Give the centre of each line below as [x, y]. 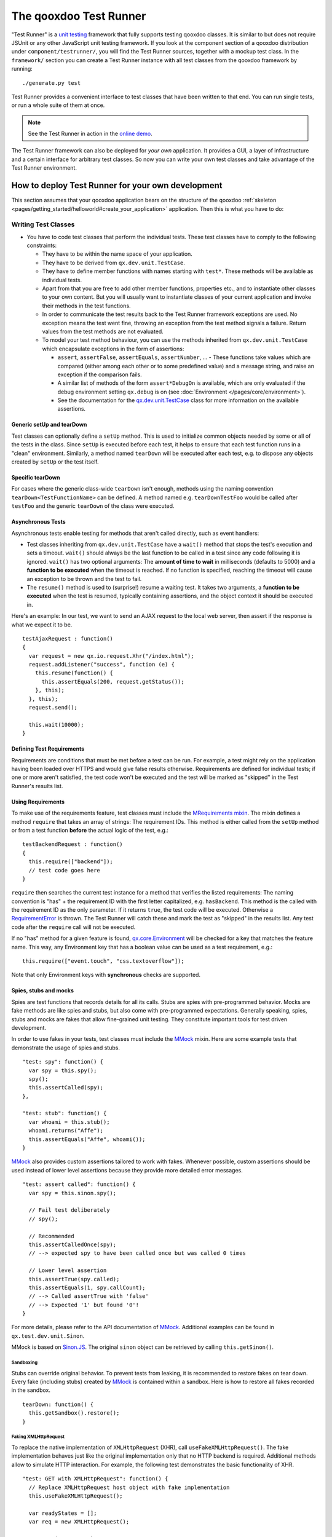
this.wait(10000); [56, 725]
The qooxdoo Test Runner [79, 16]
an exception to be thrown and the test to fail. [84, 579]
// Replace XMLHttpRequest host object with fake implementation [129, 1487]
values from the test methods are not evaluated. [103, 331]
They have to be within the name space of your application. [117, 254]
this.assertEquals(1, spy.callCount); [87, 1287]
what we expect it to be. [42, 625]
